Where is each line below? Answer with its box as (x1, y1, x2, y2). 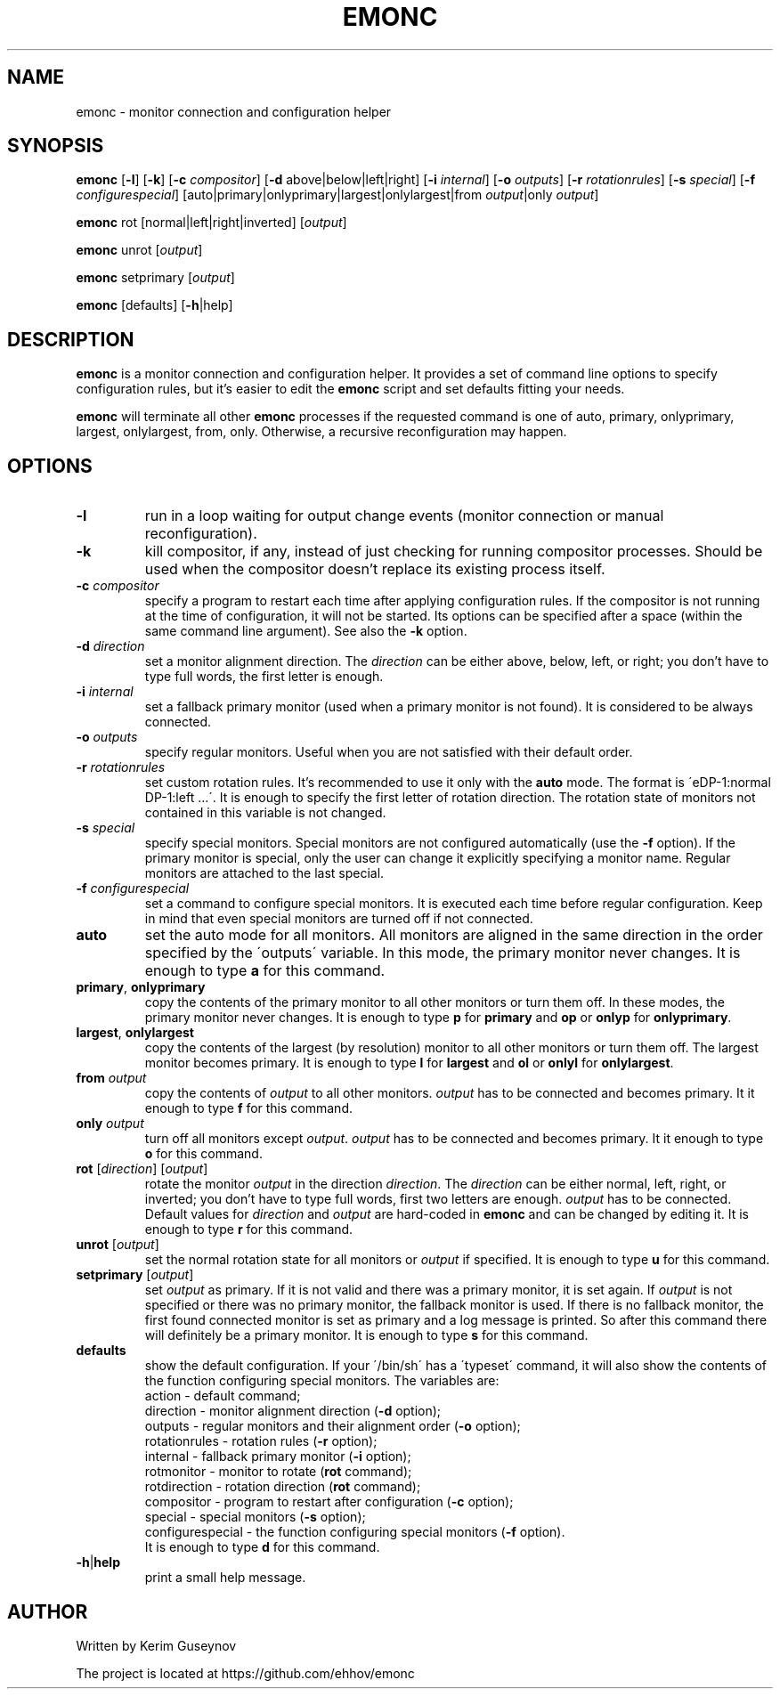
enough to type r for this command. (144, 1221, 353, 1238)
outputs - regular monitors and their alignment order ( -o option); (144, 1418, 521, 1434)
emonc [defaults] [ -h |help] (76, 297, 233, 313)
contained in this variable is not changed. (144, 805, 386, 821)
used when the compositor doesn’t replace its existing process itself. (144, 560, 605, 579)
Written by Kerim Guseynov (76, 1637, 237, 1653)
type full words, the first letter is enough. (144, 669, 384, 685)
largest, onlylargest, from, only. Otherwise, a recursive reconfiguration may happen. (76, 424, 567, 440)
